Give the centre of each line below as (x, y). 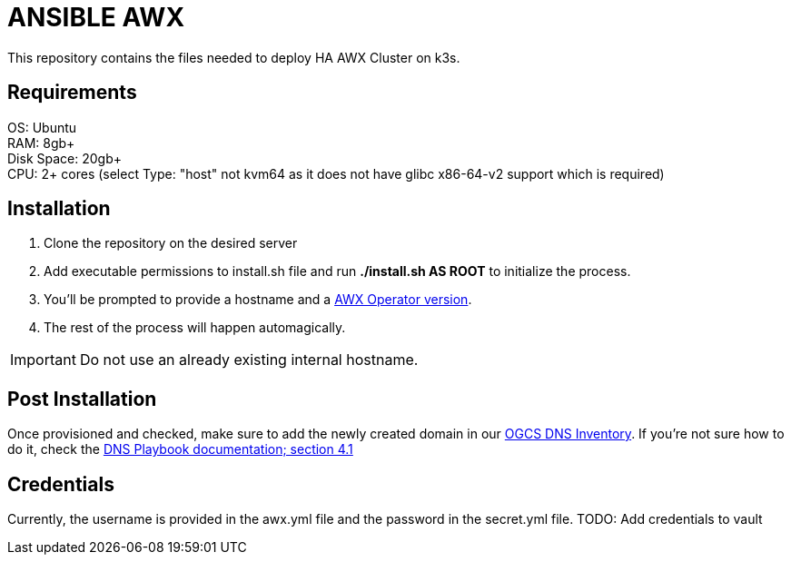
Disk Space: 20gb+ (64, 158)
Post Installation (82, 399)
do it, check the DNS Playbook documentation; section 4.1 (180, 449)
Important (43, 360)
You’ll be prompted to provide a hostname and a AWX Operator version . (258, 300)
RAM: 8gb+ (41, 143)
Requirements (72, 93)
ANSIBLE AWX (96, 17)
